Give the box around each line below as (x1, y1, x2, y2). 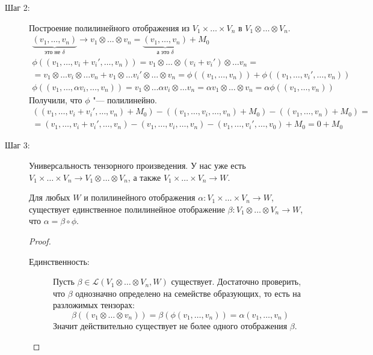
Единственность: (29, 255, 90, 267)
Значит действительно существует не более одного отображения (53, 319, 288, 332)
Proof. (29, 234, 51, 247)
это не (45, 49, 61, 56)
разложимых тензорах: (53, 299, 135, 311)
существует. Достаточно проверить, (171, 275, 301, 288)
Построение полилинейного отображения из (29, 21, 190, 34)
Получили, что (29, 93, 82, 106)
